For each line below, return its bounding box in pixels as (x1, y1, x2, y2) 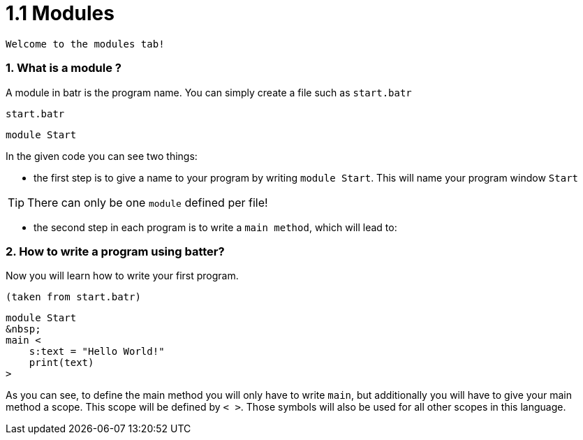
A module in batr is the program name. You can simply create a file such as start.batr (6, 86, 412, 98)
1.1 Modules (6, 1, 115, 25)
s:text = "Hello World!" (29, 346, 165, 358)
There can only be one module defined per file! (27, 195, 268, 210)
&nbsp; (6, 323, 41, 335)
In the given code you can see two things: (6, 149, 198, 162)
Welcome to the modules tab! (6, 38, 165, 50)
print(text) (29, 357, 94, 369)
